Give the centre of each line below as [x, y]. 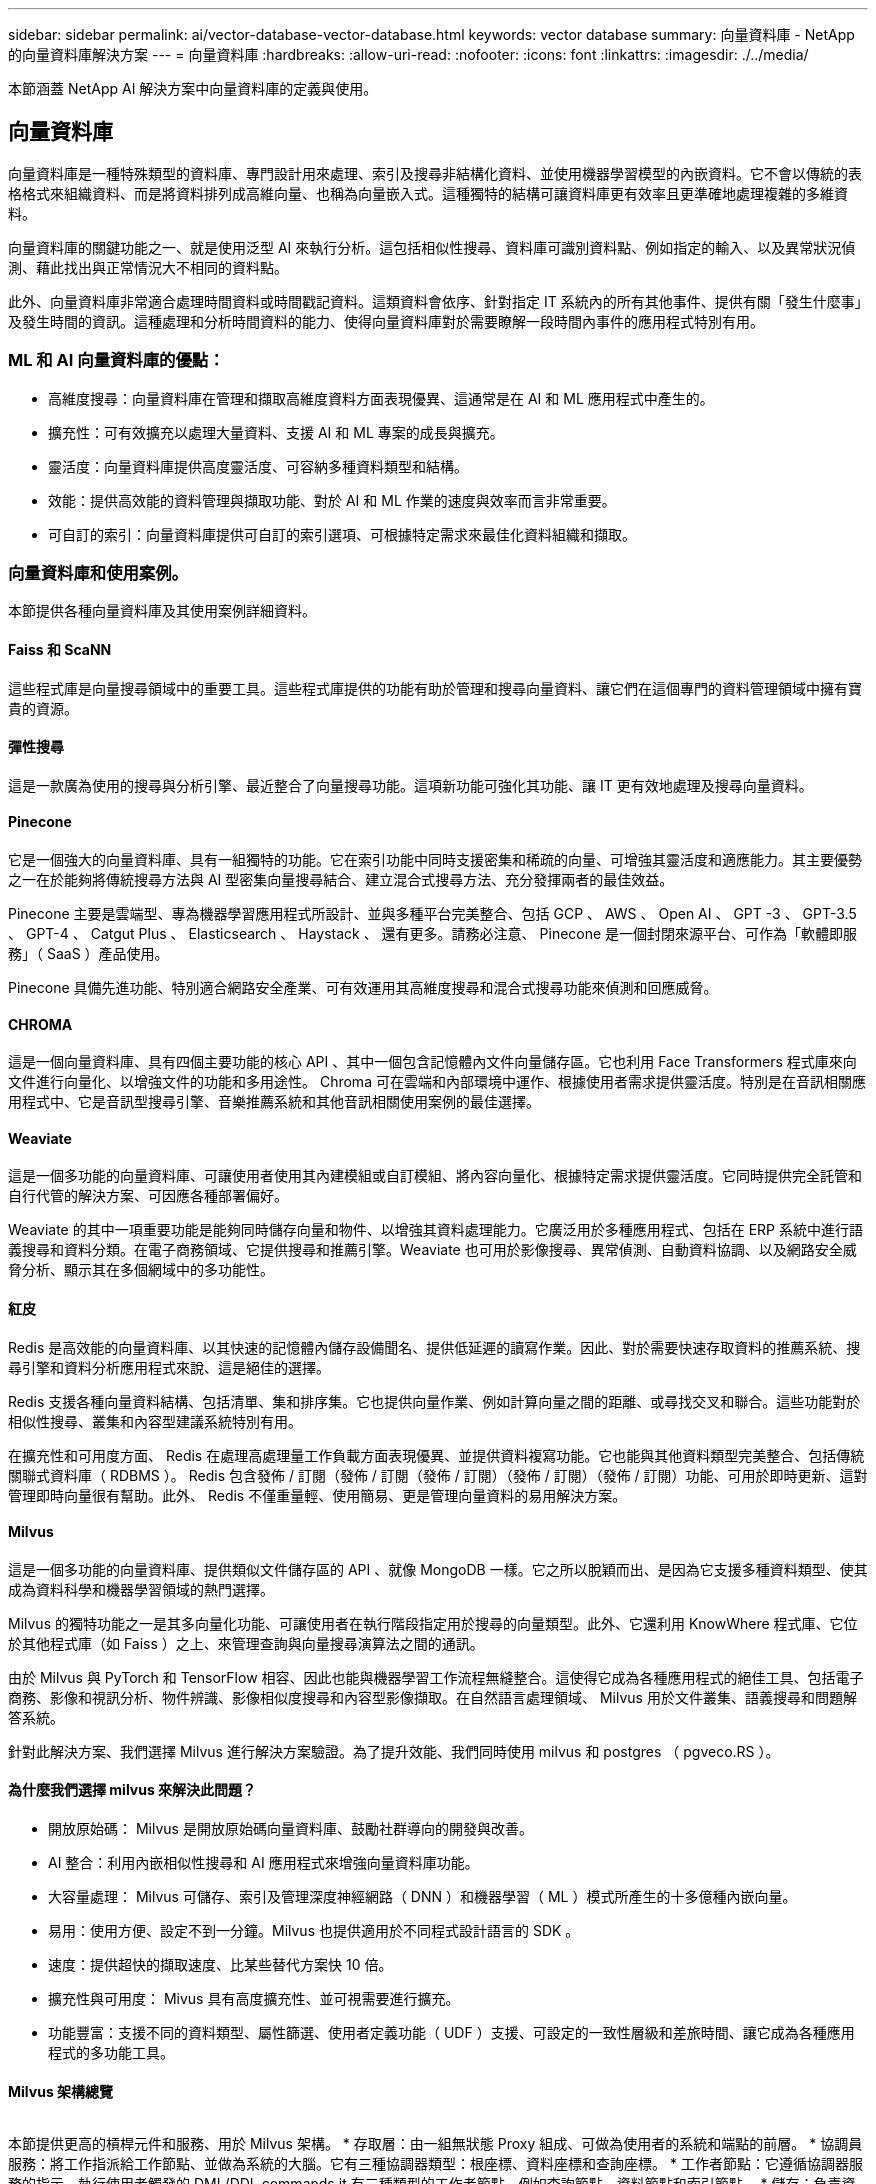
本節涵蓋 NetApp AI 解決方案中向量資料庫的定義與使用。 [193, 88]
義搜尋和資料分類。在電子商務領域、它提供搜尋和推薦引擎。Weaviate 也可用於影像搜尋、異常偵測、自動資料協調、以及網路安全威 [432, 1250]
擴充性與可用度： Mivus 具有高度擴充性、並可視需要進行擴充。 [254, 1999]
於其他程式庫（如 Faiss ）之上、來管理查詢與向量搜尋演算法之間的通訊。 [246, 1643]
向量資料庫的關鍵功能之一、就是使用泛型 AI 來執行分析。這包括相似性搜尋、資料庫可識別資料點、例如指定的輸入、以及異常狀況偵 [432, 247]
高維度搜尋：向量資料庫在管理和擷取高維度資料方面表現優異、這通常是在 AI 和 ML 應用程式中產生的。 [381, 398]
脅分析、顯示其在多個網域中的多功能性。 [141, 1270]
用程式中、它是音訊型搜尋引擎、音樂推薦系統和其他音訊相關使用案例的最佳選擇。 [274, 1102]
